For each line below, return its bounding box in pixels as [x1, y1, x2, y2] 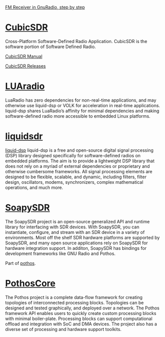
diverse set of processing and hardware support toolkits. [5, 326, 122, 332]
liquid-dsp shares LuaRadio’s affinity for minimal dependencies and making [5, 108, 160, 114]
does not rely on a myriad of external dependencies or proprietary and [5, 163, 150, 169]
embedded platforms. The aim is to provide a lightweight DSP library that [5, 158, 155, 164]
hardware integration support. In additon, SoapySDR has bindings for [5, 245, 147, 251]
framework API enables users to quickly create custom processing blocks [5, 310, 157, 316]
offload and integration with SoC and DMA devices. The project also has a [5, 320, 157, 327]
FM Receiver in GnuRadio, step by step [5, 5, 85, 10]
